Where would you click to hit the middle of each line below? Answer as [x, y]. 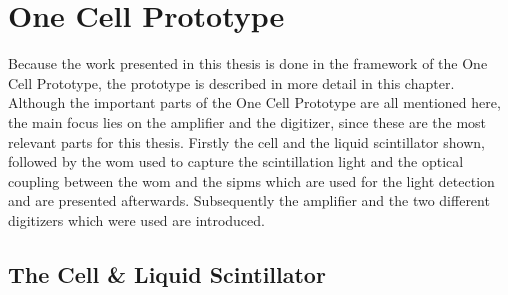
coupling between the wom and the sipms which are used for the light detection [251, 180]
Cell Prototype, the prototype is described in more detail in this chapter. [231, 82]
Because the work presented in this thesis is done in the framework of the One [248, 63]
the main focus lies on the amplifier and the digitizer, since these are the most [247, 121]
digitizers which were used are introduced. [136, 219]
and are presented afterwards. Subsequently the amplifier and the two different [249, 200]
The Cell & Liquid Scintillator [167, 273]
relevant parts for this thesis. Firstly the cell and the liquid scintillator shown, [246, 141]
